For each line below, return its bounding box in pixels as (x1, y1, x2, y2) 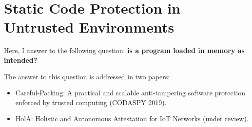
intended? (4, 54, 38, 65)
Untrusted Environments (4, 17, 174, 37)
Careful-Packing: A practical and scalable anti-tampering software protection (15, 88, 245, 98)
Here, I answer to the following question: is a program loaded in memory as (4, 45, 245, 55)
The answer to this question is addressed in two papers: (4, 71, 170, 81)
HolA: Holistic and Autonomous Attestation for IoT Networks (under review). (15, 113, 249, 124)
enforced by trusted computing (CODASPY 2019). (15, 97, 167, 107)
